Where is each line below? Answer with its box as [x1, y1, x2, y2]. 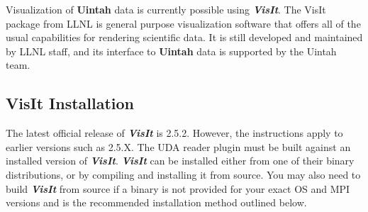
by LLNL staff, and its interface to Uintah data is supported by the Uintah [6, 43, 337, 58]
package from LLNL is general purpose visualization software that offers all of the [6, 16, 361, 30]
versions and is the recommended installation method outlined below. [6, 195, 307, 210]
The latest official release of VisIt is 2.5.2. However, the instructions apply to [6, 125, 343, 140]
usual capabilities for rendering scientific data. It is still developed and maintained [6, 30, 363, 45]
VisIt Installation [6, 92, 135, 114]
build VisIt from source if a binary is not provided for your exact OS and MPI [6, 181, 350, 196]
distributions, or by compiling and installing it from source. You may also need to [6, 167, 361, 182]
